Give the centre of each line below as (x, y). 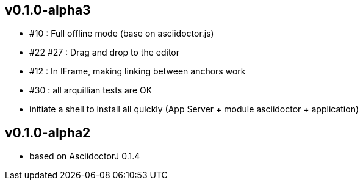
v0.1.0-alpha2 (48, 132)
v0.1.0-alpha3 (48, 10)
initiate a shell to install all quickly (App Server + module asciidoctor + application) (194, 109)
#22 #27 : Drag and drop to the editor (104, 53)
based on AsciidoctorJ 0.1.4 (85, 156)
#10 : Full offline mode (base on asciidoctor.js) (122, 34)
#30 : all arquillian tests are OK (91, 90)
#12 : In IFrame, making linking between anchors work (138, 71)
